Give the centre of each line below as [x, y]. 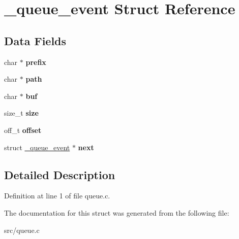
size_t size [21, 113]
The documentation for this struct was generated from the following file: [117, 212]
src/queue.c [22, 230]
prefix [36, 62]
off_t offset [23, 130]
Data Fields [35, 40]
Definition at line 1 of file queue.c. [57, 196]
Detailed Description [60, 174]
